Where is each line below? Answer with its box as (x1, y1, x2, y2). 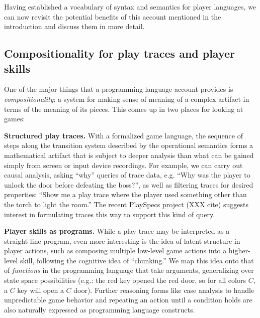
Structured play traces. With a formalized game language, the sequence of (4, 130, 243, 140)
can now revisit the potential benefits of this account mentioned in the (4, 11, 221, 22)
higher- (228, 245, 250, 256)
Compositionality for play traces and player (4, 46, 235, 61)
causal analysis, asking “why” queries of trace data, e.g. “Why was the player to (4, 170, 250, 180)
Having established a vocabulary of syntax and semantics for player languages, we (4, 2, 256, 12)
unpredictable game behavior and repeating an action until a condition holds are (4, 294, 252, 305)
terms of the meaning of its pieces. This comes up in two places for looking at (4, 103, 243, 114)
